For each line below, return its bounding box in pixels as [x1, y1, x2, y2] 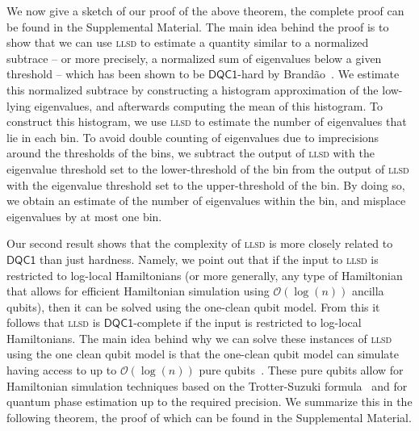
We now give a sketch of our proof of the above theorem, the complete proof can [6, 2, 404, 19]
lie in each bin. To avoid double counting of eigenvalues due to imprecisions [6, 128, 379, 145]
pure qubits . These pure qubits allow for [199, 362, 404, 379]
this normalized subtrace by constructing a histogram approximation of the [6, 81, 379, 98]
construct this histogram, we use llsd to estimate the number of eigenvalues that [6, 113, 407, 130]
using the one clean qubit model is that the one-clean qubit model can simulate [6, 345, 399, 362]
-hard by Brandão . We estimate [237, 65, 400, 82]
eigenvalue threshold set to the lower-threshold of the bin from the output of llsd [6, 160, 409, 177]
